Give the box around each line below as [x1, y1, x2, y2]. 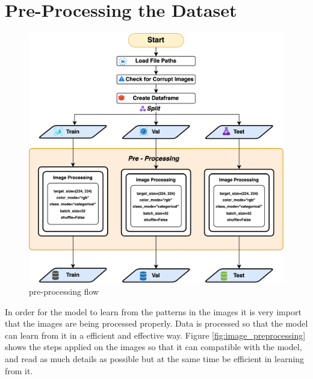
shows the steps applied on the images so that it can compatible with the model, [5, 340, 302, 353]
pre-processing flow [29, 285, 99, 298]
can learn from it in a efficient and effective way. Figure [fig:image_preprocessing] [5, 328, 306, 341]
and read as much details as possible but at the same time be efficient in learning [5, 352, 305, 365]
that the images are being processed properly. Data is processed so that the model [5, 317, 308, 330]
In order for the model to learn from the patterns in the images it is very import [5, 305, 302, 318]
